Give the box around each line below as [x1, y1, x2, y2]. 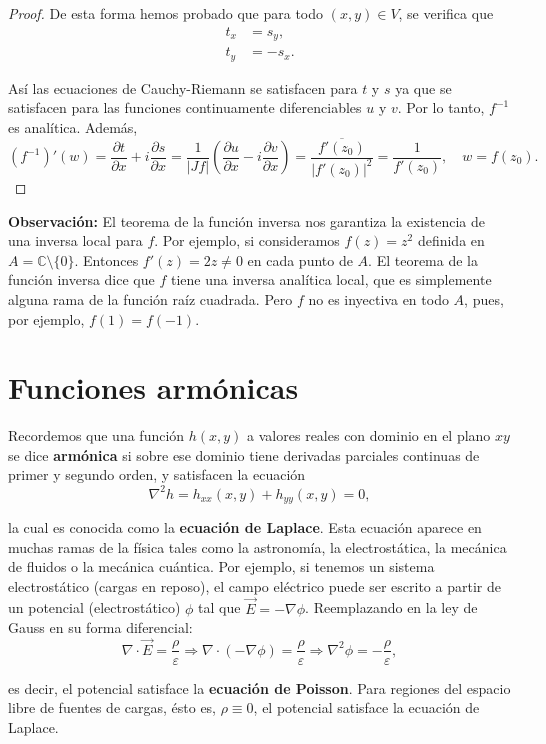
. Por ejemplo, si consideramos [154, 230, 340, 251]
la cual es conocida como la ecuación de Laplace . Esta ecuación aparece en [8, 516, 482, 537]
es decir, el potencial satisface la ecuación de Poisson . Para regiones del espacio [8, 677, 511, 698]
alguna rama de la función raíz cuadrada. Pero [8, 288, 293, 309]
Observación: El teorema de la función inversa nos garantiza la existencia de [8, 210, 485, 231]
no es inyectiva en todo [308, 288, 449, 309]
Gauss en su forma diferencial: [8, 617, 193, 638]
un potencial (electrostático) [8, 597, 181, 618]
